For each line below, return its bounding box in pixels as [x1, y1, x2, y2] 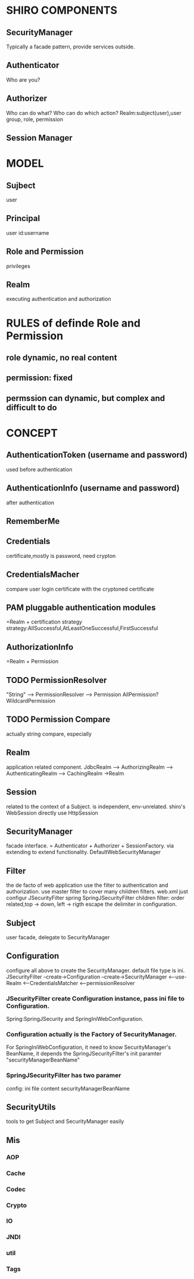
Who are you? [6, 76, 40, 83]
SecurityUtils [6, 1102, 57, 1112]
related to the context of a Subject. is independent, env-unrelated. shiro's [6, 803, 186, 810]
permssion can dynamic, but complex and [6, 393, 165, 403]
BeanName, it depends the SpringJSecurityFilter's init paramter [6, 1050, 162, 1057]
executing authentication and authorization [6, 296, 111, 303]
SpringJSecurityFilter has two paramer [6, 1071, 121, 1079]
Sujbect [6, 180, 36, 191]
